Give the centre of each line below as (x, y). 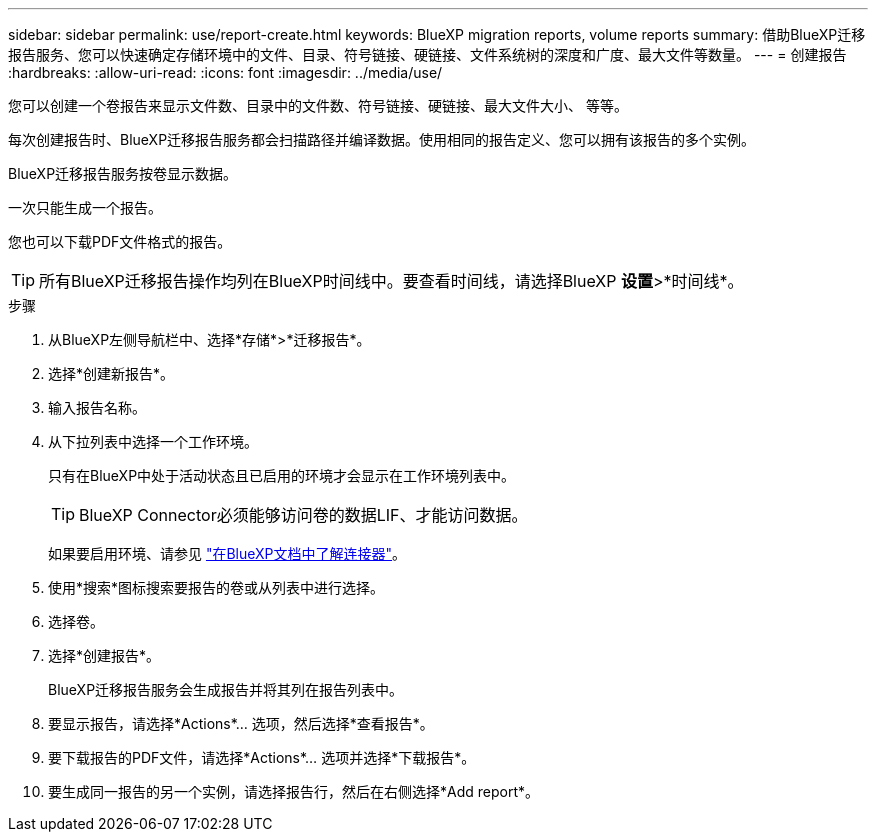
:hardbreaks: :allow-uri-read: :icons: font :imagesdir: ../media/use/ (225, 72)
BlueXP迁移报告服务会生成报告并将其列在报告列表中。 (226, 689)
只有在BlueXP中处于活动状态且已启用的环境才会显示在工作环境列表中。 (282, 475)
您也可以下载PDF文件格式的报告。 (120, 241)
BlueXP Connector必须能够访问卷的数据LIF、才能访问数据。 (303, 515)
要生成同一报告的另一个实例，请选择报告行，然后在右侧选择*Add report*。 (294, 791)
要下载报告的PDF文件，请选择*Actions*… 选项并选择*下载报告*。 (262, 757)
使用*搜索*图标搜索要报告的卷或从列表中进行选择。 (216, 587)
